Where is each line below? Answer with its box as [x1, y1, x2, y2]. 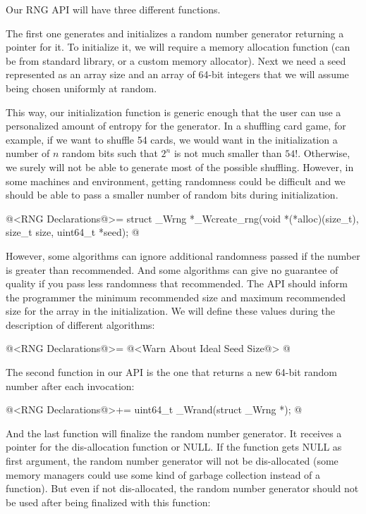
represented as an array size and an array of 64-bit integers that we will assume [6, 67, 349, 82]
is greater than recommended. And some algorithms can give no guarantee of [6, 262, 338, 277]
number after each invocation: [6, 378, 135, 393]
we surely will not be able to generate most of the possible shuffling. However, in [6, 159, 354, 174]
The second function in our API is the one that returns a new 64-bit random [6, 365, 337, 380]
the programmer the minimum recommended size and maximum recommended [6, 289, 346, 304]
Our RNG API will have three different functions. [6, 2, 221, 16]
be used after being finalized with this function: [6, 494, 211, 509]
